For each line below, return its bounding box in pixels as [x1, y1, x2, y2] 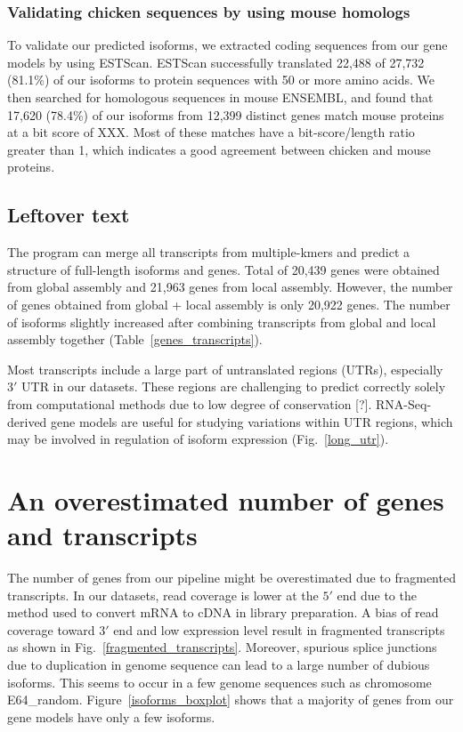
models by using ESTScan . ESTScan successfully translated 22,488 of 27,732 [7, 52, 425, 71]
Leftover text [7, 201, 130, 229]
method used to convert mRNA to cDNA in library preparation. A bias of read [7, 603, 439, 622]
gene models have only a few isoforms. [7, 707, 215, 726]
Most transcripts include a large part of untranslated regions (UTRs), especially [7, 359, 443, 378]
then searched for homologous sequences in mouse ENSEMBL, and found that [7, 88, 434, 106]
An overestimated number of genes [7, 481, 444, 518]
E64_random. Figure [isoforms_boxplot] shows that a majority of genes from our [7, 690, 454, 709]
